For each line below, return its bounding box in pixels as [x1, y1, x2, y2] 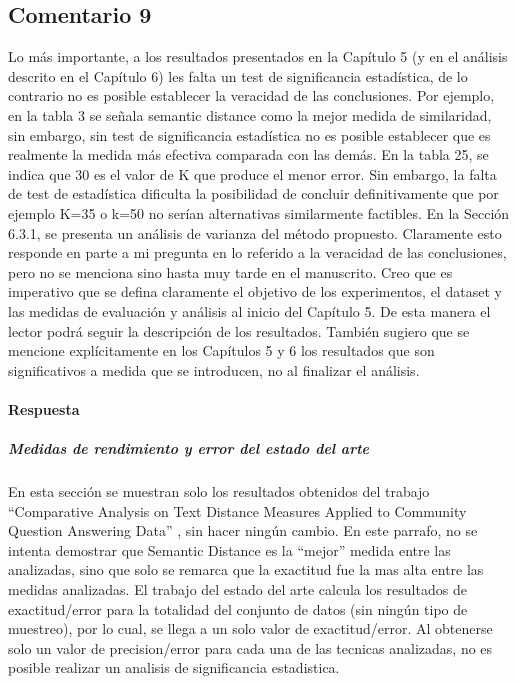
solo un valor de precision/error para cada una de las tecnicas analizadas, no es [8, 637, 493, 658]
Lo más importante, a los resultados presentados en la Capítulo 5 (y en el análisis [8, 46, 508, 67]
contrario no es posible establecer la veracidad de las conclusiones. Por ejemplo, [8, 85, 495, 106]
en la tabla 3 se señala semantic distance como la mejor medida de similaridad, [8, 104, 492, 125]
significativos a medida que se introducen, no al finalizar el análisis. [8, 359, 420, 380]
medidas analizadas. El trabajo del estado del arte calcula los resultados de [8, 579, 467, 600]
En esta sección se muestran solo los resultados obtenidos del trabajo [8, 481, 430, 502]
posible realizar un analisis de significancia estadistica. [8, 657, 340, 678]
